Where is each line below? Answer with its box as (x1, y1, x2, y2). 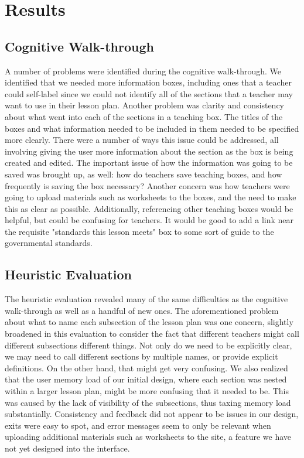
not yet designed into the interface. (5, 442, 130, 454)
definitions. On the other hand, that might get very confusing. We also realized (5, 361, 288, 374)
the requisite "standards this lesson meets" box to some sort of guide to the (5, 225, 274, 237)
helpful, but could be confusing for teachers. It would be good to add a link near (5, 214, 294, 226)
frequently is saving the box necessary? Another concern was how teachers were (5, 179, 290, 192)
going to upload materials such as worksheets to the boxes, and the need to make (5, 191, 296, 203)
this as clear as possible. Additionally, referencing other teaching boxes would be (5, 202, 293, 214)
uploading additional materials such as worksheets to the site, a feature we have (5, 430, 291, 443)
